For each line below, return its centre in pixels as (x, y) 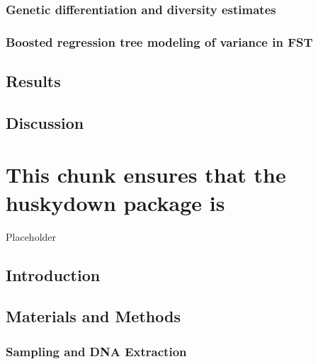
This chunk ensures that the (146, 175)
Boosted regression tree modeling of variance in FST (159, 41)
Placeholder (31, 236)
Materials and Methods (93, 316)
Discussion (45, 122)
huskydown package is (115, 202)
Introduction (53, 274)
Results (33, 81)
